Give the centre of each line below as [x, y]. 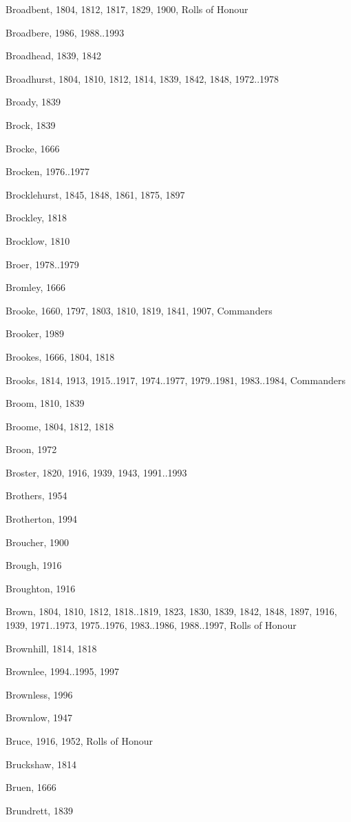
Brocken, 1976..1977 [47, 171]
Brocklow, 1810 [38, 240]
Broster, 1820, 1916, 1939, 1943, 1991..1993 [96, 472]
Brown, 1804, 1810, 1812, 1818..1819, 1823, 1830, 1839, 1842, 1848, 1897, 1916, [171, 611]
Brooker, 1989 [35, 333]
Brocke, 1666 [33, 148]
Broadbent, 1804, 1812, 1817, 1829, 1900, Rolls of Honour [127, 9]
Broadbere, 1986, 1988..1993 [65, 32]
